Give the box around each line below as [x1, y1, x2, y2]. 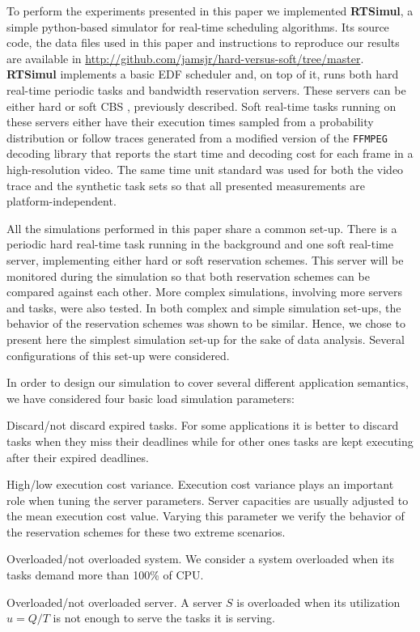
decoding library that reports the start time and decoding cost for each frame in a [6, 145, 414, 162]
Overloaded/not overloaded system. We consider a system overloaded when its [6, 550, 394, 567]
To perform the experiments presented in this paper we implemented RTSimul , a [6, 2, 414, 19]
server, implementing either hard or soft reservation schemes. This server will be [6, 251, 404, 268]
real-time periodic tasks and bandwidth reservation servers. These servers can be [6, 81, 406, 98]
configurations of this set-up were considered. [6, 346, 230, 363]
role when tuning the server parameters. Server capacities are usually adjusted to [6, 491, 409, 508]
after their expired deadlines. [6, 448, 149, 465]
